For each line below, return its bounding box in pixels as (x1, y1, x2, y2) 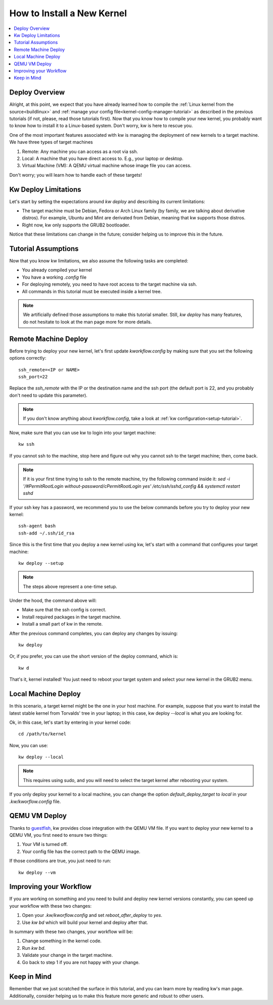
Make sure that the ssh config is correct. (22, 607, 107, 613)
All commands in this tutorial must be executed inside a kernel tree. (22, 288, 162, 294)
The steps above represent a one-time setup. (23, 583, 117, 590)
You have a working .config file (22, 274, 87, 280)
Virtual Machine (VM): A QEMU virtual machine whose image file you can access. (22, 163, 192, 169)
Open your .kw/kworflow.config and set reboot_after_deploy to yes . (22, 912, 163, 918)
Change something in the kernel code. (22, 938, 102, 944)
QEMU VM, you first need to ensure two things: (9, 832, 108, 838)
